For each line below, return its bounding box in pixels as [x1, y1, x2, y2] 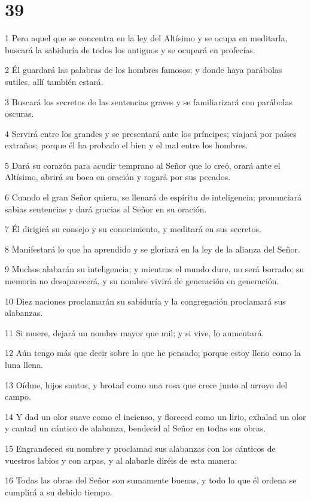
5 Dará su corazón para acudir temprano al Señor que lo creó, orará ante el [5, 159, 280, 171]
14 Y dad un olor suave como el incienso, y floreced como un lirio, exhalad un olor [5, 410, 306, 422]
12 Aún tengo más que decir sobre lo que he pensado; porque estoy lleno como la [5, 346, 301, 359]
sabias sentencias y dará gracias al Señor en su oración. [5, 202, 207, 215]
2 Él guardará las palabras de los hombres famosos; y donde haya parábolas [5, 63, 282, 76]
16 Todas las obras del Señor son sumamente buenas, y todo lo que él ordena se [5, 474, 297, 486]
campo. [5, 390, 31, 403]
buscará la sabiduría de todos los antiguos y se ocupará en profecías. [5, 43, 255, 56]
